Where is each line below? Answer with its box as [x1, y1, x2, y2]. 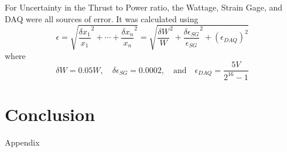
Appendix [5, 136, 40, 148]
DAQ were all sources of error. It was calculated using [5, 12, 199, 25]
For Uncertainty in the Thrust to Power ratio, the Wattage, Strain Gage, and [5, 1, 283, 13]
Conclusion [5, 102, 95, 126]
